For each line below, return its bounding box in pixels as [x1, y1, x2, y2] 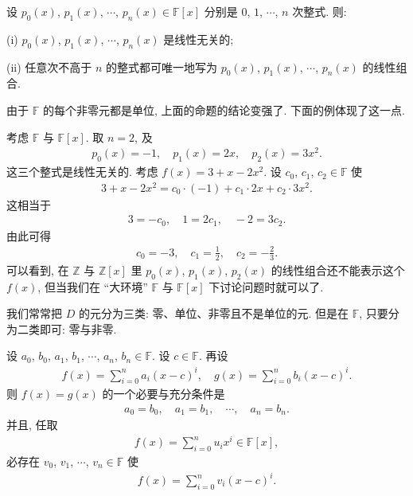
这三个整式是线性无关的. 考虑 [6, 163, 158, 180]
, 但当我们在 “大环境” [37, 278, 148, 295]
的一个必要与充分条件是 [102, 385, 225, 402]
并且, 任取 [6, 416, 58, 433]
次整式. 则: [292, 3, 347, 19]
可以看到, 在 [6, 261, 69, 278]
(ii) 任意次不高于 [6, 58, 92, 75]
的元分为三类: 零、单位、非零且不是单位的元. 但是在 [78, 305, 349, 322]
